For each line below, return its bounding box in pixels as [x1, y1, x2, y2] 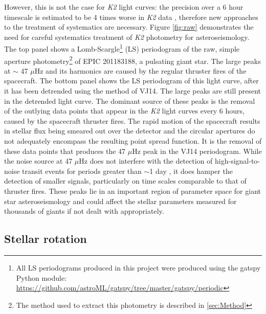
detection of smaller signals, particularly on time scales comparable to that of [4, 175, 247, 186]
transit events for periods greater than [22, 165, 142, 176]
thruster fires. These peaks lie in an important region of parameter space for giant [4, 186, 261, 196]
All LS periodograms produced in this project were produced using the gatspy [16, 262, 261, 273]
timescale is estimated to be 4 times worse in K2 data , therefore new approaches [4, 11, 258, 22]
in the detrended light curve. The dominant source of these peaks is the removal [4, 95, 255, 106]
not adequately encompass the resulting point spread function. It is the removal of [4, 136, 262, 146]
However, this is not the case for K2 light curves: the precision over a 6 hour [4, 2, 243, 12]
